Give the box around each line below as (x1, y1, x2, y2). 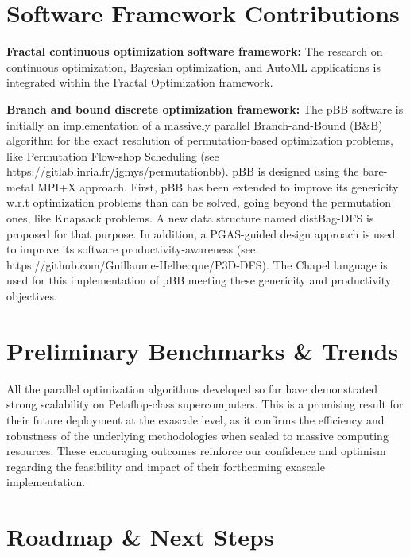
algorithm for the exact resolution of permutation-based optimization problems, (6, 132, 393, 149)
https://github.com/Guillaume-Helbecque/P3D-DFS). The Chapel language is (6, 256, 388, 273)
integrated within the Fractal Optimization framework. (6, 74, 273, 91)
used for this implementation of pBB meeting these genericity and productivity (6, 272, 392, 288)
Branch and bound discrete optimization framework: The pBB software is (6, 100, 404, 117)
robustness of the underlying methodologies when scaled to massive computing (6, 427, 389, 443)
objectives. (6, 288, 57, 304)
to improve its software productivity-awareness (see (6, 241, 256, 257)
